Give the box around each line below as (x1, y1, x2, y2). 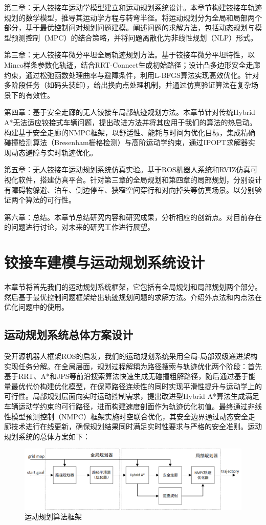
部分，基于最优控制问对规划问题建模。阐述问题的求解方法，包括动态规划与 (4, 22, 255, 33)
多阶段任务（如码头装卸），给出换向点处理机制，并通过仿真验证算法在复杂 (4, 79, 251, 90)
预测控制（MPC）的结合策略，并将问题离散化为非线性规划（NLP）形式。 (11, 32, 258, 43)
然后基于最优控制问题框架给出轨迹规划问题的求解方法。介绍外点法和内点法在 (4, 291, 262, 302)
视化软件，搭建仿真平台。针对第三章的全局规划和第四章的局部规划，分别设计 (4, 174, 262, 185)
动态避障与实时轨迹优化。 (11, 147, 97, 157)
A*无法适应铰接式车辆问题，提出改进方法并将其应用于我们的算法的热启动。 (4, 116, 257, 127)
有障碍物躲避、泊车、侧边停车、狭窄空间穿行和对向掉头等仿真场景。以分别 (4, 184, 255, 195)
